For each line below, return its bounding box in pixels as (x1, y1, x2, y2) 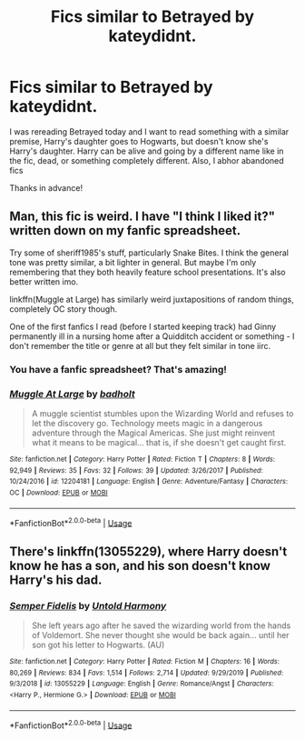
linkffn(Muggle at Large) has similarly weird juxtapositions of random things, (9, 294, 294, 305)
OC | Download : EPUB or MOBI (9, 488, 108, 497)
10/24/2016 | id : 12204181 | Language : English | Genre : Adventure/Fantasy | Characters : (9, 477, 289, 486)
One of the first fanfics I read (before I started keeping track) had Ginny (9, 321, 277, 332)
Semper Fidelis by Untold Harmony (9, 599, 167, 612)
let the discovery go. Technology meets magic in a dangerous (31, 417, 263, 428)
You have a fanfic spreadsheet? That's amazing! (9, 363, 227, 375)
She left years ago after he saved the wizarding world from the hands (31, 620, 291, 631)
